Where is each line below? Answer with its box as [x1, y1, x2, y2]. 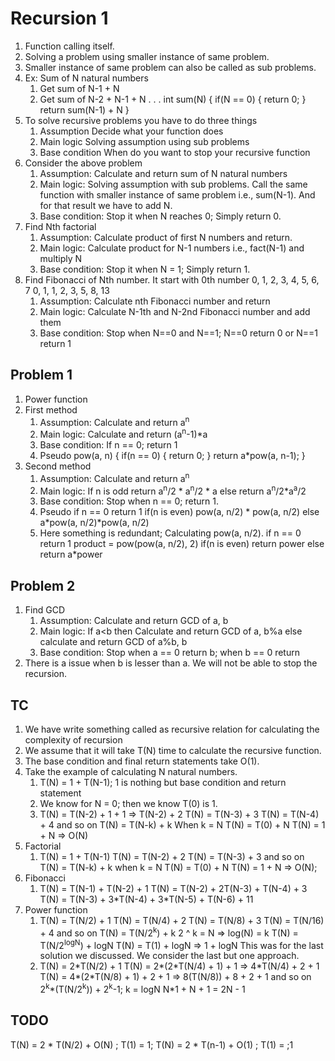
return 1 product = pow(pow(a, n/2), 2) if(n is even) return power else [39, 538, 325, 550]
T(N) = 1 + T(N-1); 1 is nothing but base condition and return [39, 777, 287, 788]
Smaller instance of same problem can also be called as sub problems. [24, 61, 317, 73]
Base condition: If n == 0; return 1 [39, 439, 178, 451]
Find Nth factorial [24, 220, 97, 232]
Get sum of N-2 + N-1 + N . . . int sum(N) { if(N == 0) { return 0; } [39, 93, 307, 105]
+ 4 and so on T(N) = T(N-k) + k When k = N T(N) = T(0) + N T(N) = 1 [39, 819, 326, 831]
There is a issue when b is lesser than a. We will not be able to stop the [24, 657, 318, 669]
